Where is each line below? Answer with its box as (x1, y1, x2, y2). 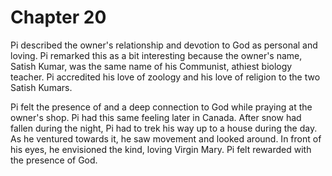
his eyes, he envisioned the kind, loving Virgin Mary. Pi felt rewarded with (10, 143, 312, 155)
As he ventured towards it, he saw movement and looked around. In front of (10, 132, 322, 145)
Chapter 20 (10, 6, 107, 29)
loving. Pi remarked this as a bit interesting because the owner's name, (10, 49, 303, 61)
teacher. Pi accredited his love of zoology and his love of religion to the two (10, 71, 321, 83)
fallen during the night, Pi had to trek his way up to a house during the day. (10, 122, 318, 134)
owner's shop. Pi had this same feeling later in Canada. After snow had (10, 111, 302, 123)
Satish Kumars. (10, 81, 73, 93)
